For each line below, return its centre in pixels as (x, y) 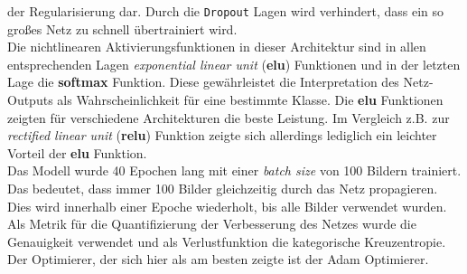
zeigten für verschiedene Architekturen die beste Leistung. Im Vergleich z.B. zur (229, 117)
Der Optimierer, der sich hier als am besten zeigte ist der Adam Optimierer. (218, 259)
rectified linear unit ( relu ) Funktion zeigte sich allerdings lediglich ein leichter (222, 135)
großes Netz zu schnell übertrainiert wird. (122, 28)
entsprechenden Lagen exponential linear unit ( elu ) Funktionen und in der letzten (234, 64)
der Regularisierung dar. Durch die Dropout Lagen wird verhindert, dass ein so (226, 11)
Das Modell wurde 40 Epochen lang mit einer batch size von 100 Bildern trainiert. (234, 170)
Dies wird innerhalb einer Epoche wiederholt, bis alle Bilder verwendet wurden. (227, 206)
